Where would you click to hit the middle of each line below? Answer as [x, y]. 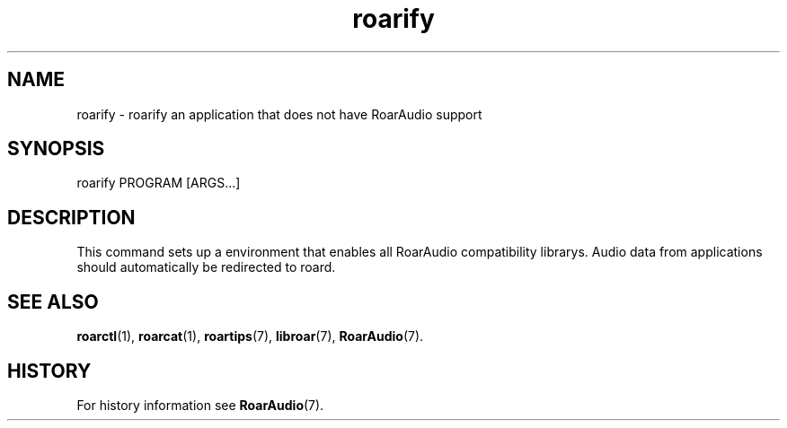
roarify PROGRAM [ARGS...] [159, 183]
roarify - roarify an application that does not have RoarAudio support [279, 114]
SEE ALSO [53, 301]
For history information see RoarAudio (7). [200, 405]
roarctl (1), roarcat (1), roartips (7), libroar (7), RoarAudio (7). [250, 336]
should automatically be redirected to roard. [206, 267]
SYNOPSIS [56, 149]
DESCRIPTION [71, 217]
